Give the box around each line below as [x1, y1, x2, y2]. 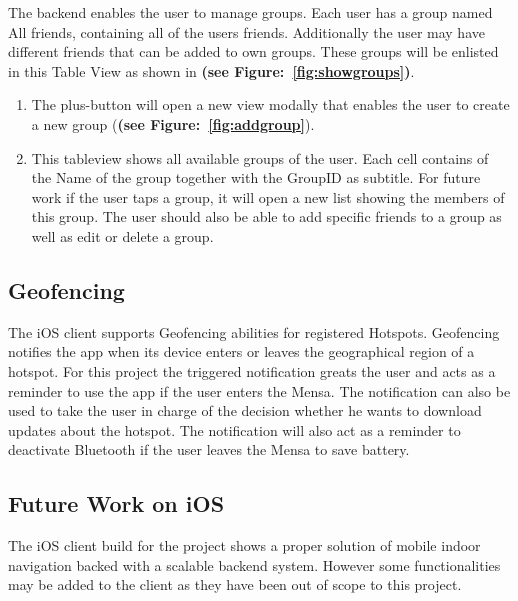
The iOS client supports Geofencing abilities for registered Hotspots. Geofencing [8, 321, 500, 342]
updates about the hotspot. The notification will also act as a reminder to [8, 419, 461, 440]
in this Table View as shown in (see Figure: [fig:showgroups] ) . [8, 60, 415, 81]
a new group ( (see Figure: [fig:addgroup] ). [31, 113, 315, 134]
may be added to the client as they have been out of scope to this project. [8, 574, 462, 595]
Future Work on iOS [8, 488, 225, 519]
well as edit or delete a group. [31, 225, 214, 246]
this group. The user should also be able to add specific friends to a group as [31, 206, 502, 227]
